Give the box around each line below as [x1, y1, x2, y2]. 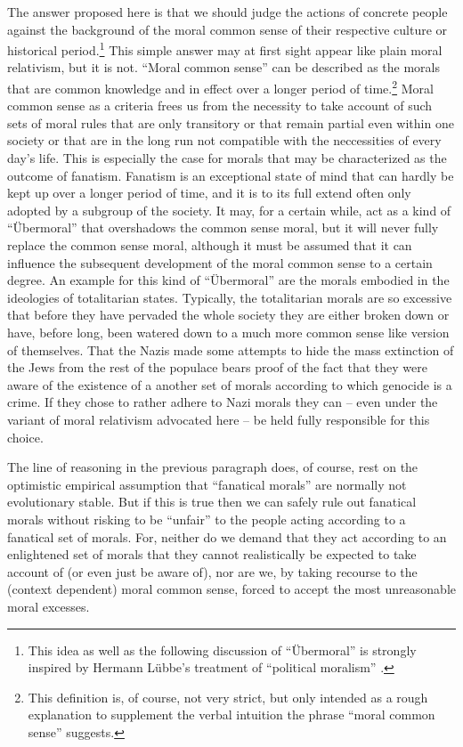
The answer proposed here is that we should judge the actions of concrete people [7, 3, 448, 20]
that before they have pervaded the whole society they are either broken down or [7, 305, 450, 324]
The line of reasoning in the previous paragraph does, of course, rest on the [7, 458, 418, 476]
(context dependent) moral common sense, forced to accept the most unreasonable [7, 580, 456, 598]
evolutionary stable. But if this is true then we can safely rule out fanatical [7, 492, 417, 511]
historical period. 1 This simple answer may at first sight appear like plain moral [7, 38, 443, 59]
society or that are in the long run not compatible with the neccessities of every [7, 131, 442, 150]
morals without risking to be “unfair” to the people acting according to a [7, 509, 406, 528]
